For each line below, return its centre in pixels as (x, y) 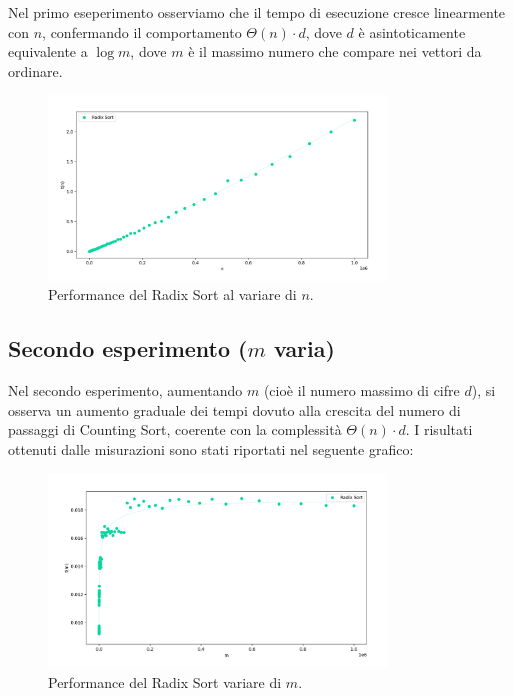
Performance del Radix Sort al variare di (172, 294)
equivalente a (48, 51)
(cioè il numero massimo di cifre (361, 390)
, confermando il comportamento (142, 31)
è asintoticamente (412, 31)
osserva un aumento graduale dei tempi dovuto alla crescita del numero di (234, 409)
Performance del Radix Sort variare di (165, 681)
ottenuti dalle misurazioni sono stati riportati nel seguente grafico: (211, 449)
